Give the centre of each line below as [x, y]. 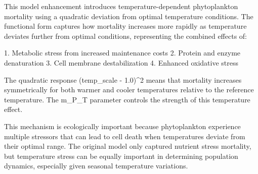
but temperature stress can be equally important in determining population [121, 156]
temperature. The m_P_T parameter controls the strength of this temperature [127, 99]
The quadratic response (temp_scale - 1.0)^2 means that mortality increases [123, 79]
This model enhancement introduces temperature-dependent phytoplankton [121, 6]
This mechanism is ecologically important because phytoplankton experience [122, 126]
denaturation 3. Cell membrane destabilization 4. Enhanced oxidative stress [121, 62]
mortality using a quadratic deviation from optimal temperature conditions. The [129, 16]
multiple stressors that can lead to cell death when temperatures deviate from [125, 136]
